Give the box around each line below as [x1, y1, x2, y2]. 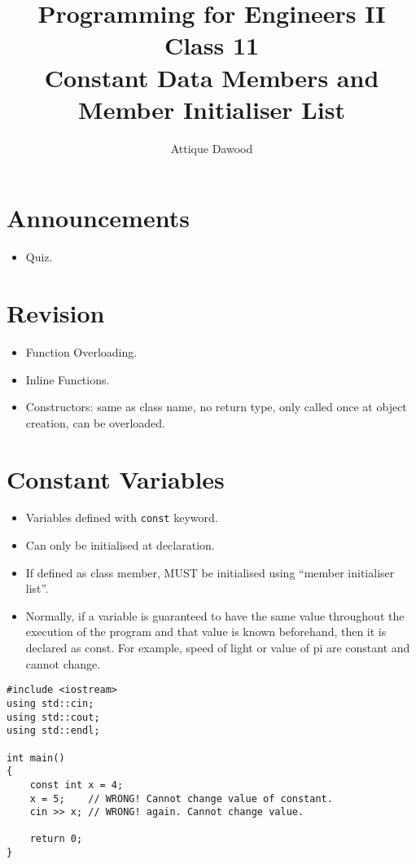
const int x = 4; [29, 778, 124, 791]
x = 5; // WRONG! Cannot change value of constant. [29, 792, 333, 805]
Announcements [7, 201, 190, 235]
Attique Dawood [170, 139, 253, 156]
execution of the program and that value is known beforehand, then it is [25, 623, 387, 640]
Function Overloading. [25, 343, 138, 360]
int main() [7, 752, 65, 764]
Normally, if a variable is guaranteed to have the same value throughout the [25, 607, 405, 624]
